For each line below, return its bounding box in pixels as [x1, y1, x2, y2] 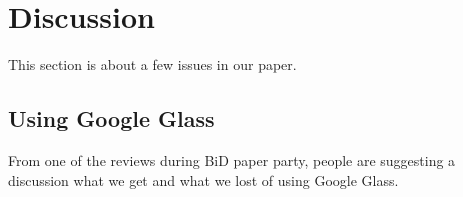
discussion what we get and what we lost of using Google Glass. [8, 169, 399, 190]
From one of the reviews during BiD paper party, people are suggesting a [8, 149, 456, 170]
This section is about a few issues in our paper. [8, 54, 297, 75]
